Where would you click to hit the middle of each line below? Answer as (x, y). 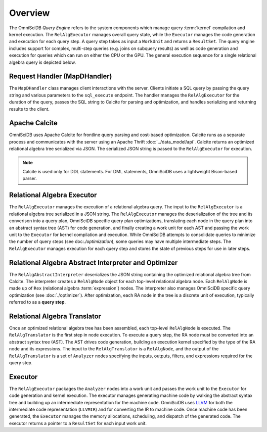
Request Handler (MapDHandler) (61, 76)
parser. (30, 179)
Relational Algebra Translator (55, 316)
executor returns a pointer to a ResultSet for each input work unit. (78, 423)
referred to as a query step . (38, 302)
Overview (29, 13)
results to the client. (29, 109)
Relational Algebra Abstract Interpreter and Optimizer (93, 263)
